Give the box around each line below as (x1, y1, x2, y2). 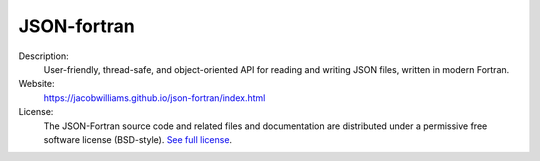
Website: (18, 78, 55, 90)
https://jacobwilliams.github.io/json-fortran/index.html (43, 91, 266, 104)
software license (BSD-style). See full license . (43, 133, 233, 145)
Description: (18, 50, 69, 62)
